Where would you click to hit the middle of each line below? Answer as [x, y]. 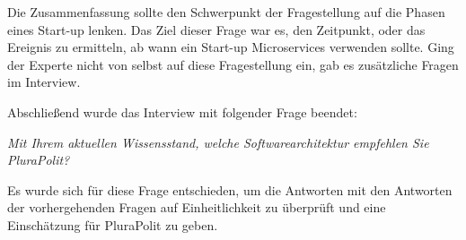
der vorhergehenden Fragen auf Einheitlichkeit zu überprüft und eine [197, 207]
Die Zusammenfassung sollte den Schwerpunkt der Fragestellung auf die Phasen [226, 12]
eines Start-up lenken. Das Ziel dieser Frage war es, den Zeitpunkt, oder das [216, 29]
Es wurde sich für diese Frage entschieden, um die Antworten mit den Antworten [230, 189]
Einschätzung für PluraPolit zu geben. [113, 224]
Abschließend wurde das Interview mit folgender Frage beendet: [182, 111]
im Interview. [44, 82]
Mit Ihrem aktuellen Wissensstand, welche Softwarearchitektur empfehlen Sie [218, 142]
